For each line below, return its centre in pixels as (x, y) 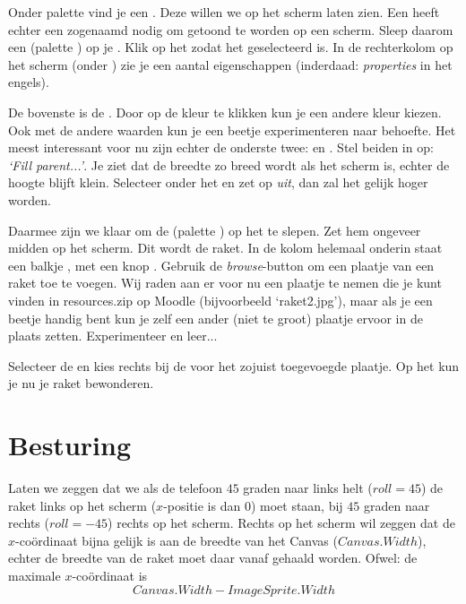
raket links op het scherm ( (82, 505)
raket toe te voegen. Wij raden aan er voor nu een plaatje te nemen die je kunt (225, 283)
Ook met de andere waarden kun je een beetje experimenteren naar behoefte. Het (232, 129)
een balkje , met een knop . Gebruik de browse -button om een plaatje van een (221, 265)
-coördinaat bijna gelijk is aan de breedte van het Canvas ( (177, 540)
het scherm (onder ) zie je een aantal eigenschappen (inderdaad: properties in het (230, 64)
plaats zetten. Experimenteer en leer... (113, 336)
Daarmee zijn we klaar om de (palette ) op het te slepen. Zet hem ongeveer (215, 230)
